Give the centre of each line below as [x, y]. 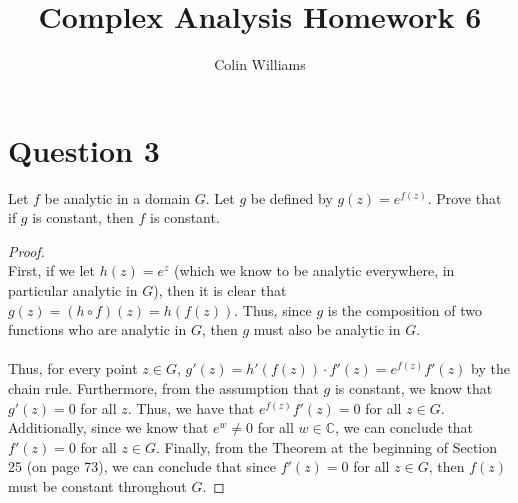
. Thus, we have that [191, 407]
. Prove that [464, 197]
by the [491, 368]
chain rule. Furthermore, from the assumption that [163, 388]
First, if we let [52, 270]
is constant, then [83, 217]
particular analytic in [73, 290]
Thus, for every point [73, 368]
